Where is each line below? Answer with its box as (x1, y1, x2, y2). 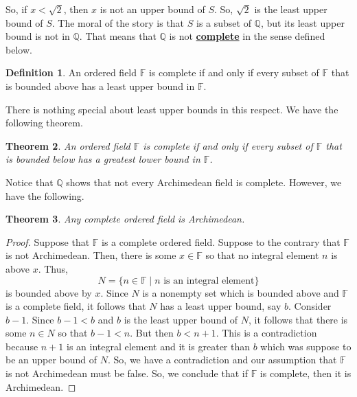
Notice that (5, 174, 54, 189)
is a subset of (196, 15, 251, 30)
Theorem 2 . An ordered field (5, 138, 130, 152)
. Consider (288, 299, 332, 313)
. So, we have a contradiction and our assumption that (108, 352, 337, 367)
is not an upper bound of (100, 2, 205, 16)
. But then (130, 326, 174, 340)
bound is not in (5, 29, 70, 43)
